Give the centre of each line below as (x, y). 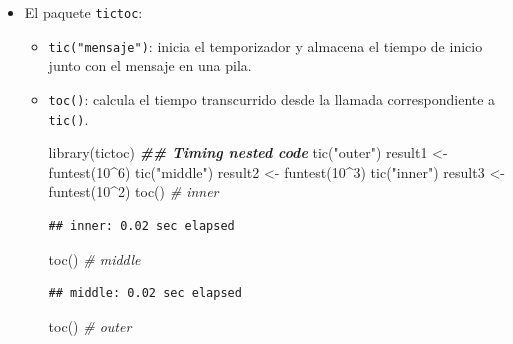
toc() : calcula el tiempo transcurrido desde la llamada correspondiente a (272, 98)
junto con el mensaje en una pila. (150, 65)
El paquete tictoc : (83, 12)
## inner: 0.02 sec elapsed (141, 226)
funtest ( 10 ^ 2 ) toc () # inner (133, 191)
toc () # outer (90, 325)
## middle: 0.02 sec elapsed (145, 293)
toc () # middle (94, 258)
